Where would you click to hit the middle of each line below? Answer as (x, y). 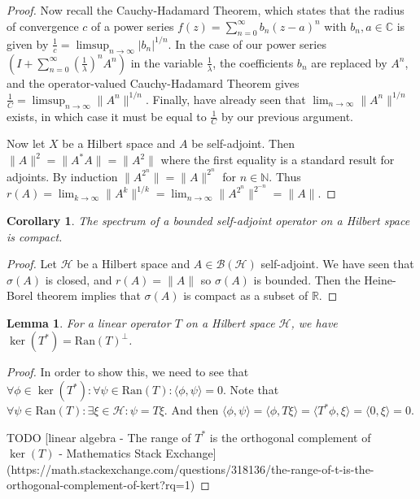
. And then (191, 410)
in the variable (166, 62)
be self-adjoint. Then (243, 143)
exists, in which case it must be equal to (107, 116)
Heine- (380, 279)
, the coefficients (253, 62)
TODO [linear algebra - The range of (99, 437)
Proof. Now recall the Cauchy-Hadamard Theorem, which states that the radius (206, 10)
